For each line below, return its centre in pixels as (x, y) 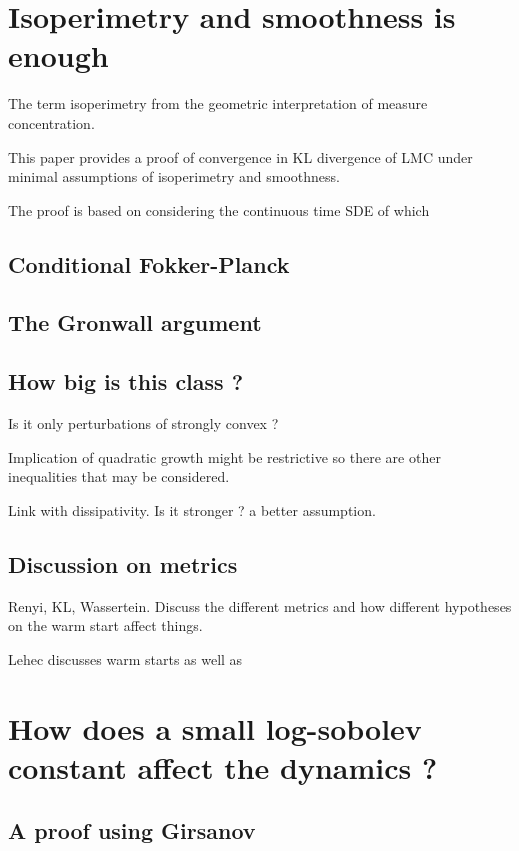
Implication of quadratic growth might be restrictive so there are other (224, 456)
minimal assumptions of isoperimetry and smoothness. (174, 176)
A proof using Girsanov (132, 830)
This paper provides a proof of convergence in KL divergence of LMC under (240, 156)
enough (58, 55)
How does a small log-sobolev (215, 727)
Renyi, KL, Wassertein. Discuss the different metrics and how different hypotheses (260, 605)
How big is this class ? (126, 381)
